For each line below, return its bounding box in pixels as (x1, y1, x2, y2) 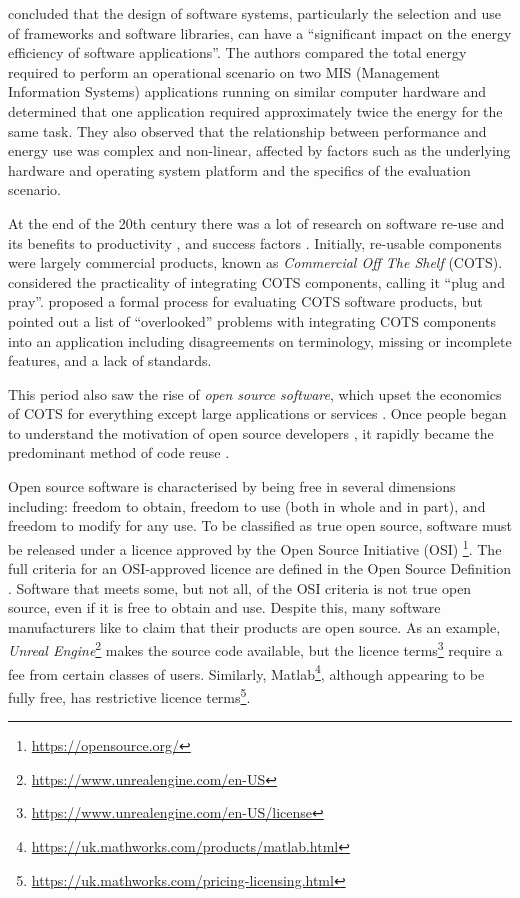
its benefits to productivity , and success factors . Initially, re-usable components (8, 232, 502, 253)
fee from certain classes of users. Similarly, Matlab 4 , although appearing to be (8, 660, 485, 684)
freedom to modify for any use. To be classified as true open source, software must (8, 515, 512, 536)
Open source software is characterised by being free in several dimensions (8, 476, 456, 497)
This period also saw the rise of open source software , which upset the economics (8, 383, 502, 404)
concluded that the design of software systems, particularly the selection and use (8, 3, 501, 23)
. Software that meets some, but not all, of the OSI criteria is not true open (8, 577, 472, 598)
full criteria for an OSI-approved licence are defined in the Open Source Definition (8, 558, 511, 579)
